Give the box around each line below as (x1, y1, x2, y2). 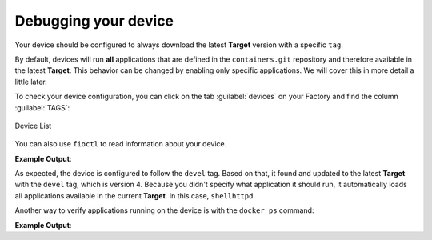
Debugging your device (14, 12, 174, 30)
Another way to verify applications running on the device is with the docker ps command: (14, 206, 314, 215)
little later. (14, 77, 47, 86)
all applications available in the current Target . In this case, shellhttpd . (14, 190, 256, 200)
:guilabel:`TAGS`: (14, 102, 70, 112)
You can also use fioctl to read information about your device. (14, 139, 227, 149)
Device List (14, 121, 52, 130)
